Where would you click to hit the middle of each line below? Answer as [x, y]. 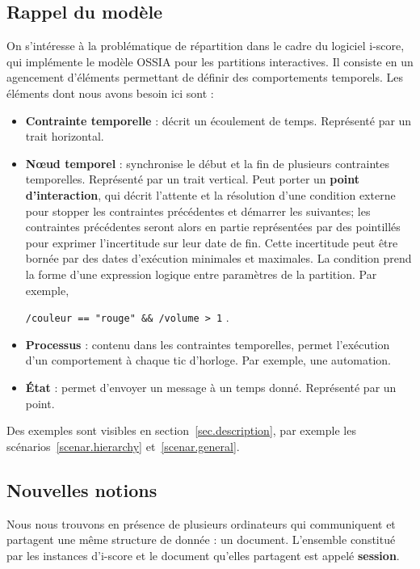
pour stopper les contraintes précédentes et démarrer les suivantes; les [198, 211]
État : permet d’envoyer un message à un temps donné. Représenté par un [211, 387]
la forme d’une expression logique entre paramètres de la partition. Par [201, 274]
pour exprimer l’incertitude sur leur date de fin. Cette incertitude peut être [212, 242]
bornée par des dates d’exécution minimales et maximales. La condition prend [218, 258]
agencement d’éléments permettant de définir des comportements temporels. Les [205, 77]
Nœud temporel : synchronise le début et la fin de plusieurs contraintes [207, 163]
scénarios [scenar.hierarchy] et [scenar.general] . [123, 446]
